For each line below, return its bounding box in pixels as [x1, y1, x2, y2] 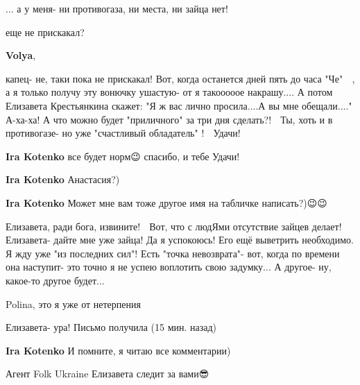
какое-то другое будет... [6, 273, 105, 287]
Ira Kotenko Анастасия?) [6, 172, 120, 187]
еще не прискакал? [6, 24, 85, 39]
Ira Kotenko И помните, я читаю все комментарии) [6, 343, 231, 357]
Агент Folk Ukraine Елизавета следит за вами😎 [6, 366, 209, 381]
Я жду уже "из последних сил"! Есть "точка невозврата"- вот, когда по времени [6, 246, 340, 260]
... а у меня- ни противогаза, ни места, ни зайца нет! [6, 1, 228, 15]
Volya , [6, 48, 36, 62]
